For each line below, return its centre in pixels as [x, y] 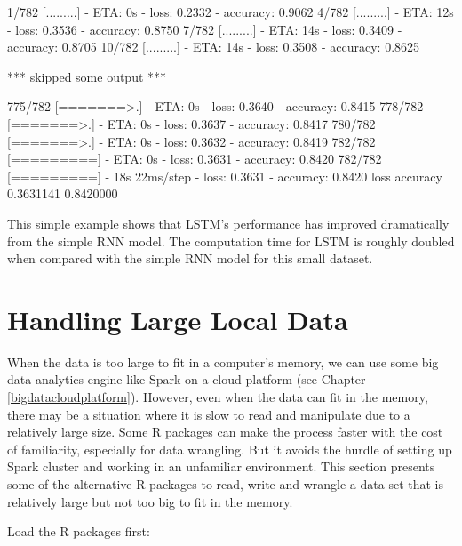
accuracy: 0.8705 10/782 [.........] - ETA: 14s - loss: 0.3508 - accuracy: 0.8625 [214, 47]
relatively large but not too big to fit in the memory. [150, 501]
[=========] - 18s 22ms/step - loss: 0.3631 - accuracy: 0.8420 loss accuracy [225, 176]
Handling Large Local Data [178, 319]
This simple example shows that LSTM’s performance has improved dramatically [228, 223]
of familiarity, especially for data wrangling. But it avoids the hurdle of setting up [230, 449]
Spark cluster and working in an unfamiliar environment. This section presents [221, 466]
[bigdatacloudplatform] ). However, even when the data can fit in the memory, [218, 397]
